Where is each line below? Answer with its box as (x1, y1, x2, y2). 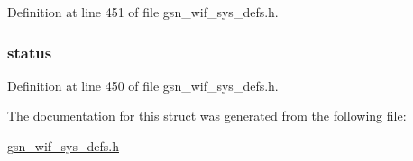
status (7, 40, 52, 63)
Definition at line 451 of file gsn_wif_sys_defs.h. (7, 3, 279, 21)
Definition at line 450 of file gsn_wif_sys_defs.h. (7, 76, 279, 94)
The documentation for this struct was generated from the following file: (7, 106, 407, 125)
